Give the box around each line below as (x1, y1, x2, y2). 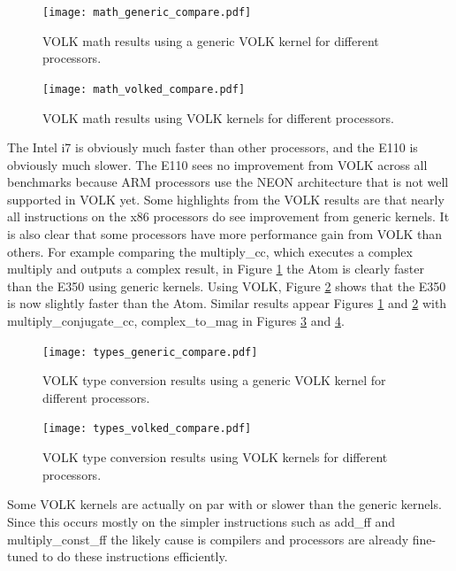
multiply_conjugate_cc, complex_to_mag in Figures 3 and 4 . (7, 312, 345, 330)
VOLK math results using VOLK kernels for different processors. (42, 108, 394, 127)
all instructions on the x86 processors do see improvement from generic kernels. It (7, 207, 450, 226)
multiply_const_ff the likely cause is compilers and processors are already (7, 529, 409, 548)
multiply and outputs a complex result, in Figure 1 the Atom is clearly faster (7, 259, 425, 278)
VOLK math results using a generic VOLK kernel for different (42, 31, 379, 50)
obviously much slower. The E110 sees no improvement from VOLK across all (7, 155, 428, 174)
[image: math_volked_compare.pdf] (42, 82, 246, 96)
